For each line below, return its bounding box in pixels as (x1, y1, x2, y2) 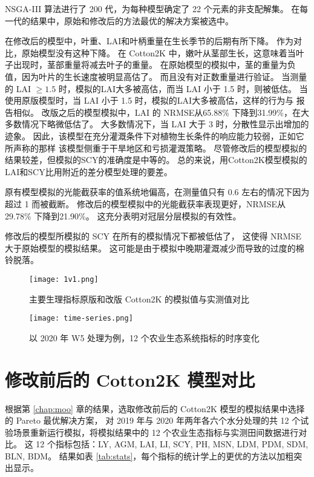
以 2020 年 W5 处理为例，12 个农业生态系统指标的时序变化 (29, 331, 260, 344)
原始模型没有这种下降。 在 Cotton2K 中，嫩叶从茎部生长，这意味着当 (21, 46, 296, 59)
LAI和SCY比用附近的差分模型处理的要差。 (5, 165, 172, 178)
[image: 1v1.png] (29, 275, 99, 284)
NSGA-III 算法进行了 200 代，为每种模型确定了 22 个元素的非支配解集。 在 (5, 2, 300, 15)
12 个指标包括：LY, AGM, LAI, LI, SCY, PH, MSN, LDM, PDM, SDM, (36, 438, 309, 450)
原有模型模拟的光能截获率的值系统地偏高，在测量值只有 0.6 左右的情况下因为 (5, 185, 310, 198)
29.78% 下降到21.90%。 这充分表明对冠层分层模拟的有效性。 (5, 209, 241, 222)
